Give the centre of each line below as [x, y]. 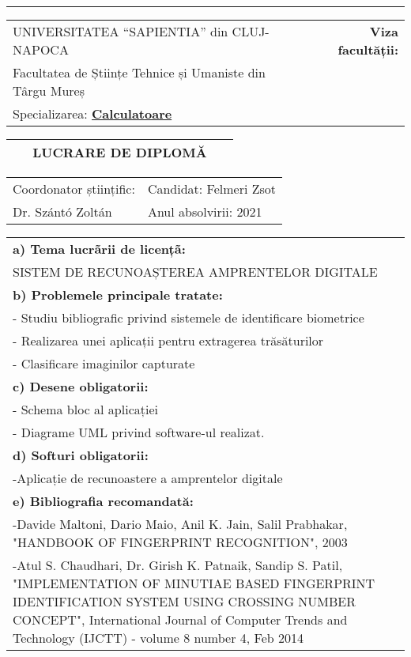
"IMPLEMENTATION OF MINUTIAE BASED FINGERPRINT [194, 583]
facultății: [368, 49]
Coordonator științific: [74, 189]
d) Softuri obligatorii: [81, 455]
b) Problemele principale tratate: [118, 295]
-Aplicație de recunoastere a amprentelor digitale [148, 478]
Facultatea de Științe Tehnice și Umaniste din [139, 72]
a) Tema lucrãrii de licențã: [99, 249]
